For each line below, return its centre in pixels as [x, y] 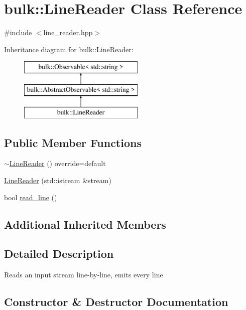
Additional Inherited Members [85, 224]
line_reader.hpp [68, 32]
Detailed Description [59, 254]
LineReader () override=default [57, 163]
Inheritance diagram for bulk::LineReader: [69, 49]
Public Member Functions [73, 142]
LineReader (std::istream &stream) [58, 180]
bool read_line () [31, 197]
